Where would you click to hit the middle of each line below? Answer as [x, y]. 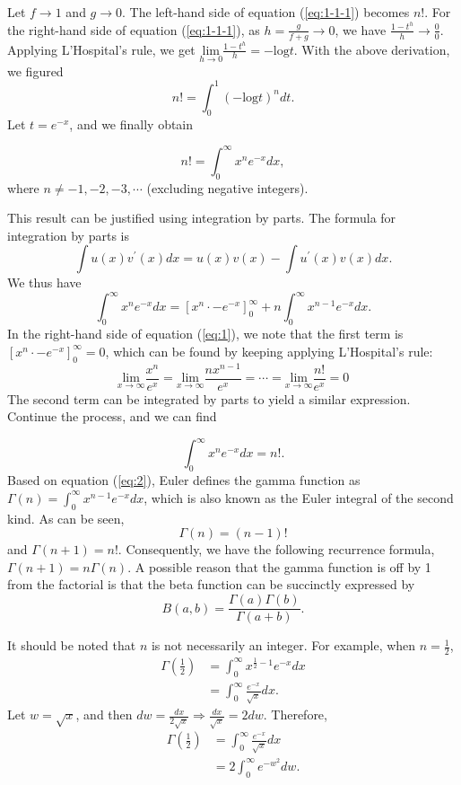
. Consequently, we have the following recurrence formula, [276, 549]
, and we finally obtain [131, 123]
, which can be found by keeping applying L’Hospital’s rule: [269, 351]
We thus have [44, 282]
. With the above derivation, [372, 49]
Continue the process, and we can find [112, 416]
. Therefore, [295, 714]
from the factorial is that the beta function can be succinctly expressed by [211, 584]
